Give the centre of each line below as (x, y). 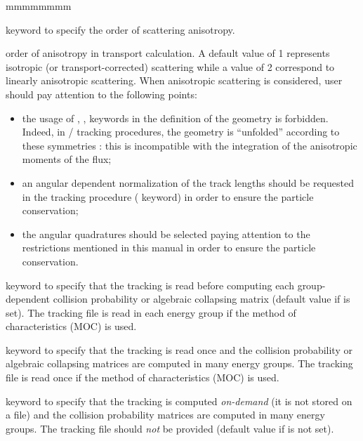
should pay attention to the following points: (101, 94)
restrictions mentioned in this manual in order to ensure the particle (169, 248)
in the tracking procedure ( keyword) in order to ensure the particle (168, 196)
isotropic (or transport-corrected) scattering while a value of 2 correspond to (170, 66)
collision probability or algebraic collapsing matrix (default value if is (202, 299)
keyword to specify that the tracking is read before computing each (150, 285)
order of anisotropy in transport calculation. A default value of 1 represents (168, 53)
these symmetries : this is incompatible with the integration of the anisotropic (190, 145)
